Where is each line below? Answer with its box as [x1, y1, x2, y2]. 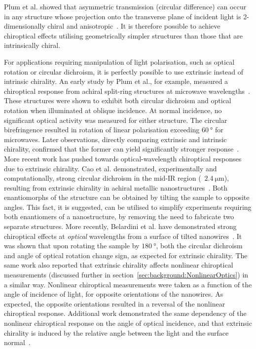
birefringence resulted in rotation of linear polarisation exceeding [4, 124, 200, 135]
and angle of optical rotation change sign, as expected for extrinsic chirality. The [4, 250, 248, 260]
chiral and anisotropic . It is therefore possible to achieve [47, 21, 220, 31]
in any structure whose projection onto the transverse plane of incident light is [4, 11, 241, 21]
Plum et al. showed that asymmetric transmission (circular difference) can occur [4, 1, 247, 11]
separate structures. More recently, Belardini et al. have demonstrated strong [4, 221, 237, 232]
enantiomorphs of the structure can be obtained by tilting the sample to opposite [4, 192, 250, 202]
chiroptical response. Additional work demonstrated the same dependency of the [4, 308, 247, 318]
